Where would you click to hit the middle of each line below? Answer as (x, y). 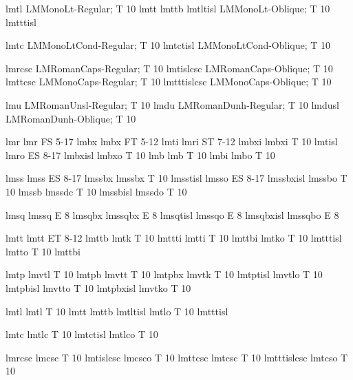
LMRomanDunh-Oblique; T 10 (71, 118)
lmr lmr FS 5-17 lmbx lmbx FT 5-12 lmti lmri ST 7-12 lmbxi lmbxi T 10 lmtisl (172, 141)
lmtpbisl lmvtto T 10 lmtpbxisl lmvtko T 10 (98, 287)
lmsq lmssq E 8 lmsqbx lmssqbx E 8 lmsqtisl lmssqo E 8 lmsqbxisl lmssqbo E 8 (172, 214)
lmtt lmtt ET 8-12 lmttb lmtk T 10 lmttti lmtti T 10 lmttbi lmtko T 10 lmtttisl (174, 238)
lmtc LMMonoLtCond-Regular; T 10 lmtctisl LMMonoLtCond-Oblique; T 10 (168, 45)
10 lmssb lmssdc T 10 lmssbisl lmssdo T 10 (96, 191)
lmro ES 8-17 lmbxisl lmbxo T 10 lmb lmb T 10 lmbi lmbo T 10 (140, 155)
